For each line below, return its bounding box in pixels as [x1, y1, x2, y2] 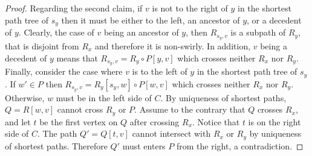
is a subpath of [230, 26, 286, 39]
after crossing [129, 115, 180, 128]
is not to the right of [152, 2, 228, 14]
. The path [37, 127, 77, 140]
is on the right [248, 115, 301, 128]
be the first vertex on [39, 115, 118, 128]
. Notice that [192, 115, 240, 128]
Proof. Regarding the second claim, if [5, 2, 143, 14]
